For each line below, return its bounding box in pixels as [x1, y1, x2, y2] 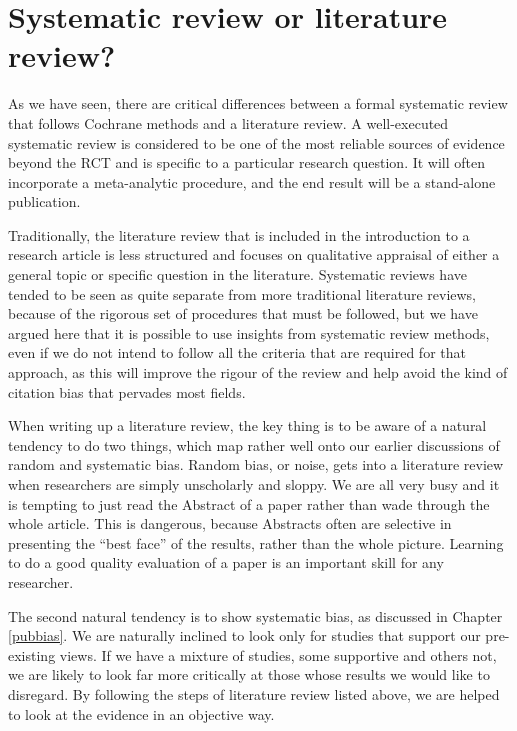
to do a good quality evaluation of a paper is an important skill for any [8, 552, 444, 573]
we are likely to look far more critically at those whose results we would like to [8, 664, 490, 685]
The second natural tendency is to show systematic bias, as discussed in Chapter [8, 605, 503, 626]
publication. [8, 191, 81, 212]
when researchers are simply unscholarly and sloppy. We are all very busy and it [8, 474, 500, 494]
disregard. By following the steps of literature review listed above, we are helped [8, 683, 500, 704]
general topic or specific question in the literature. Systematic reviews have [8, 264, 467, 285]
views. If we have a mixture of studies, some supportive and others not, [59, 644, 497, 665]
